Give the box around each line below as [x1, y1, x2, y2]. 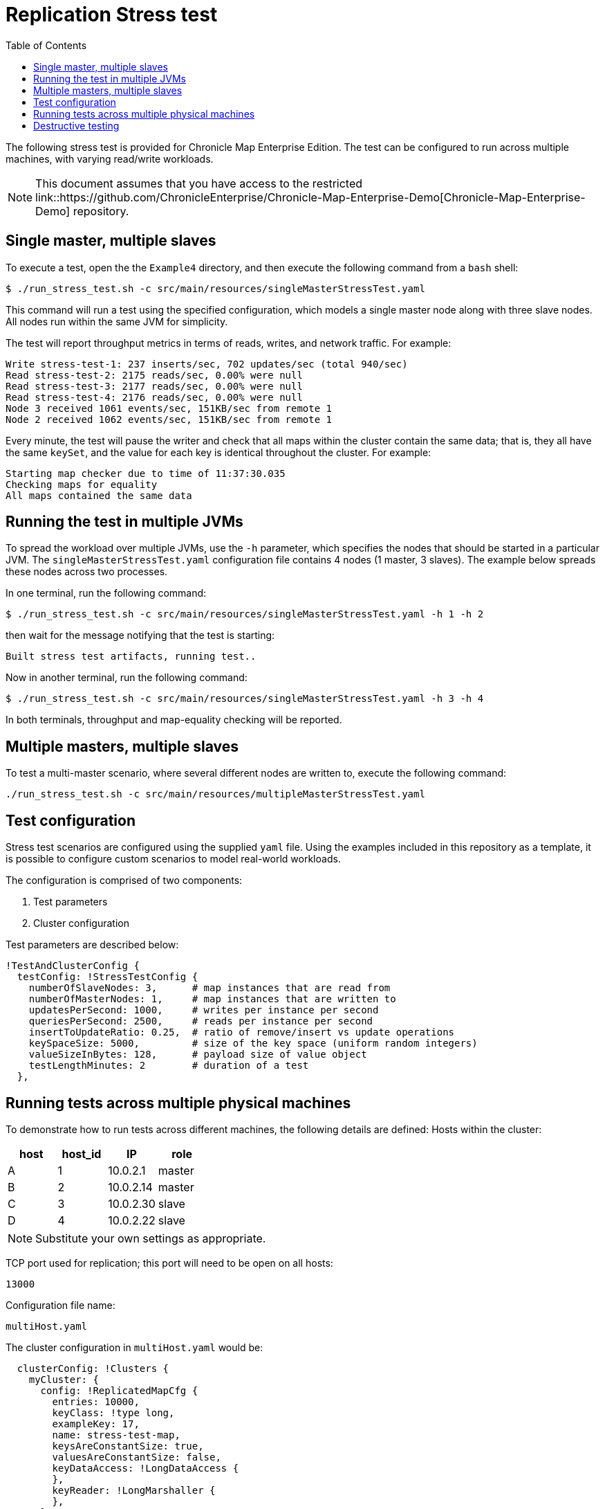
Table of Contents [6, 39, 87, 51]
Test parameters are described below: [6, 939, 179, 951]
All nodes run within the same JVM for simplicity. [6, 315, 228, 327]
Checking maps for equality [6, 478, 158, 490]
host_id [62, 1146, 102, 1161]
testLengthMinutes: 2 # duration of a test [28, 1060, 309, 1072]
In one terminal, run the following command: [6, 587, 207, 599]
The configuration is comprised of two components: [6, 874, 243, 887]
